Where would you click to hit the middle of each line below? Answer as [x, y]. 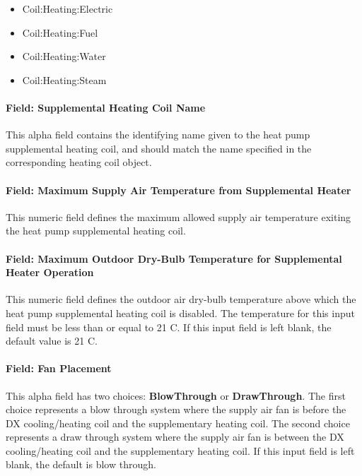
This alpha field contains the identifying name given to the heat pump [158, 135]
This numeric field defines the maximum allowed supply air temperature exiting [179, 216]
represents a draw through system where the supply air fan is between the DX [175, 437]
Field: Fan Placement [59, 368]
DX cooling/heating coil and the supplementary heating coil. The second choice [178, 423]
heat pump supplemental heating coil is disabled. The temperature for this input [180, 313]
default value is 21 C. [52, 341]
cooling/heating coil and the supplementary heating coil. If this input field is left [180, 450]
